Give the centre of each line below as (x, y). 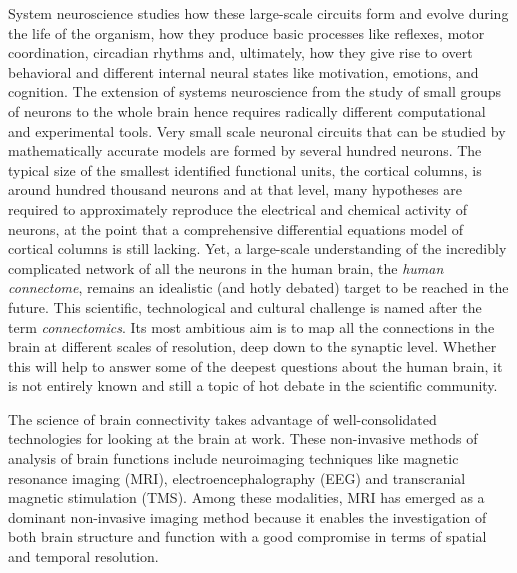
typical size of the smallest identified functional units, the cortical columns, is (245, 169)
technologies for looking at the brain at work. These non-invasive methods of (243, 438)
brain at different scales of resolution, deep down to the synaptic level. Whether (252, 346)
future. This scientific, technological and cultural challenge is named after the (245, 306)
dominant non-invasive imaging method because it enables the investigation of (247, 516)
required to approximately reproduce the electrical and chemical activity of (238, 208)
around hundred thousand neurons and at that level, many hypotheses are (235, 189)
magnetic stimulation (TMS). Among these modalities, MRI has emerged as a (246, 497)
